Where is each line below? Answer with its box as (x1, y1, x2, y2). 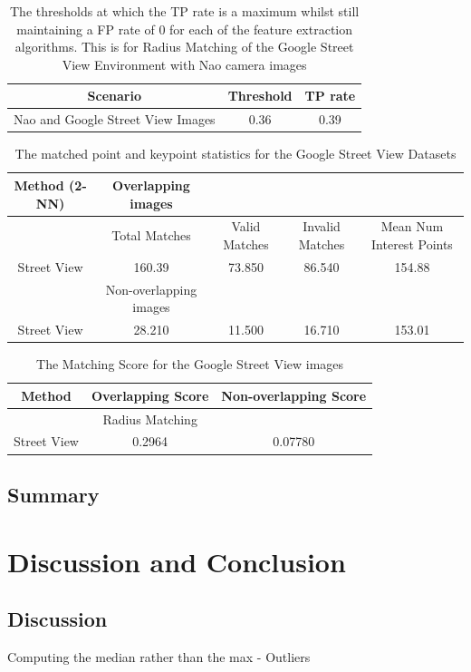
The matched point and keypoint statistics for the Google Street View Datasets (14, 144, 457, 163)
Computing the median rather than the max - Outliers (7, 647, 311, 666)
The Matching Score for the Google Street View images (36, 355, 344, 374)
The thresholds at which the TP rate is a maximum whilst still (10, 2, 360, 20)
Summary (7, 480, 100, 508)
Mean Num (380, 217, 444, 236)
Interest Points (371, 234, 453, 253)
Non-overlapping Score (221, 385, 367, 404)
